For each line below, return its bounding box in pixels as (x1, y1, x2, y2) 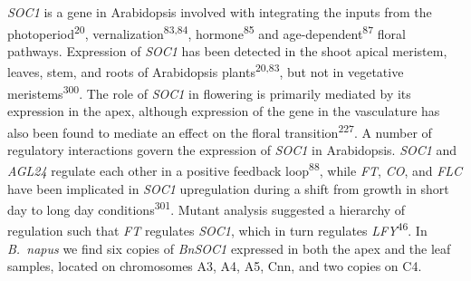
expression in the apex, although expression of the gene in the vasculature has (7, 101, 440, 120)
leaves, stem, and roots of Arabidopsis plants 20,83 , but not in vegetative (7, 60, 404, 82)
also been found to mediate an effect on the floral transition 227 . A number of (7, 120, 432, 141)
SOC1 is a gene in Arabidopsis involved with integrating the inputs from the (7, 3, 432, 21)
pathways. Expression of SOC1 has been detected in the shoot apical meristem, (7, 41, 447, 60)
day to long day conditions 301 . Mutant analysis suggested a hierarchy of (7, 198, 406, 218)
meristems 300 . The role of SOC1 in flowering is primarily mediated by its (7, 81, 411, 102)
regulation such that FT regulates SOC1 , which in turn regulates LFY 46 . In (7, 218, 428, 240)
